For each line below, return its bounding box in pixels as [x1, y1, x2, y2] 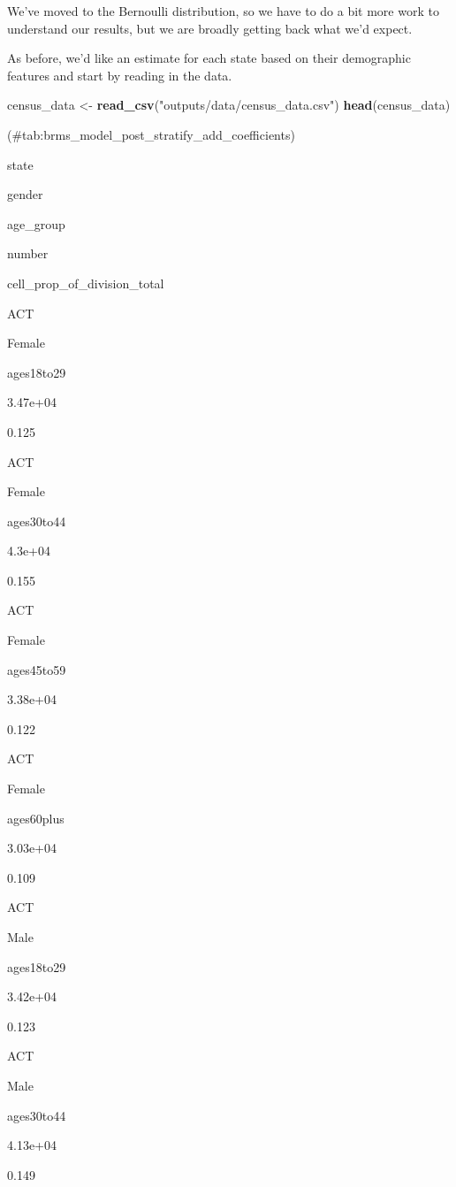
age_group [7, 214, 65, 233]
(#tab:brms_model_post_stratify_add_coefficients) [7, 125, 295, 143]
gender [7, 185, 43, 203]
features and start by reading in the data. [7, 65, 232, 84]
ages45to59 [7, 660, 66, 678]
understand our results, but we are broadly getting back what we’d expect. [7, 19, 413, 37]
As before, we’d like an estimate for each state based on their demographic [7, 49, 411, 67]
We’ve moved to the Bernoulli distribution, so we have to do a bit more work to [7, 2, 439, 19]
